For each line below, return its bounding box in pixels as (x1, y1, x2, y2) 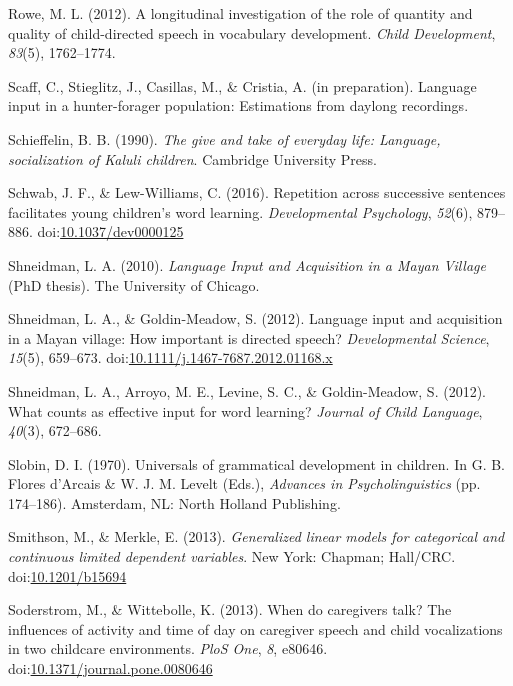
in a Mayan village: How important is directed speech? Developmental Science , (8, 327, 490, 348)
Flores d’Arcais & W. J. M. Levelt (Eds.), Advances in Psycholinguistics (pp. (8, 473, 481, 494)
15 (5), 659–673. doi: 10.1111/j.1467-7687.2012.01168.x (8, 347, 333, 368)
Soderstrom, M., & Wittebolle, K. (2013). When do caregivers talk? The (8, 599, 452, 620)
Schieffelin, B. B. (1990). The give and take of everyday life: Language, (8, 128, 441, 149)
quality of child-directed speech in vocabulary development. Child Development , (8, 22, 496, 43)
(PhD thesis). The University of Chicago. (8, 274, 260, 295)
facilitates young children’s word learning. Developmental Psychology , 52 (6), (8, 201, 473, 222)
